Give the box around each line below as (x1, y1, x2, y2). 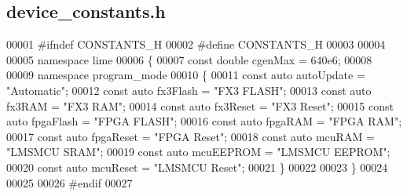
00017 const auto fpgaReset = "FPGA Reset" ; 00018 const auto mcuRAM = (6, 128, 375, 144)
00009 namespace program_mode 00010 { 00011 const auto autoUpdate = (6, 67, 365, 83)
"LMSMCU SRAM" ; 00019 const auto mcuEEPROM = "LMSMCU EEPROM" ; (6, 143, 390, 160)
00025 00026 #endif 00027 (6, 174, 133, 191)
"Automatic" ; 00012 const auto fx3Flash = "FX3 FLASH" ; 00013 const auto (6, 82, 372, 98)
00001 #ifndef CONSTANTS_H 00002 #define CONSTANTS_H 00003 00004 (6, 36, 386, 53)
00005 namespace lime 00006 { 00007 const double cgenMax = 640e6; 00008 (6, 51, 372, 67)
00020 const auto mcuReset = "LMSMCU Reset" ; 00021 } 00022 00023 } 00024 (6, 158, 388, 175)
